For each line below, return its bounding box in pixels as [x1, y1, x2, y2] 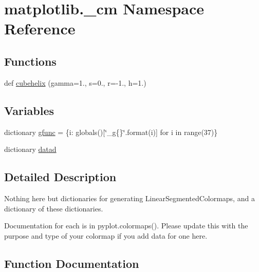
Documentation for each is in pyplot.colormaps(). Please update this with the [4, 220, 248, 231]
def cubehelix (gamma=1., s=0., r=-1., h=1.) [4, 77, 146, 88]
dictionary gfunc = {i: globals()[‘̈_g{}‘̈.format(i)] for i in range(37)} [4, 126, 218, 137]
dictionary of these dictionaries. [4, 203, 103, 213]
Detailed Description [4, 169, 117, 185]
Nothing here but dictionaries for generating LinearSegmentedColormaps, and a [4, 192, 255, 203]
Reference [4, 18, 76, 39]
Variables [4, 102, 54, 118]
